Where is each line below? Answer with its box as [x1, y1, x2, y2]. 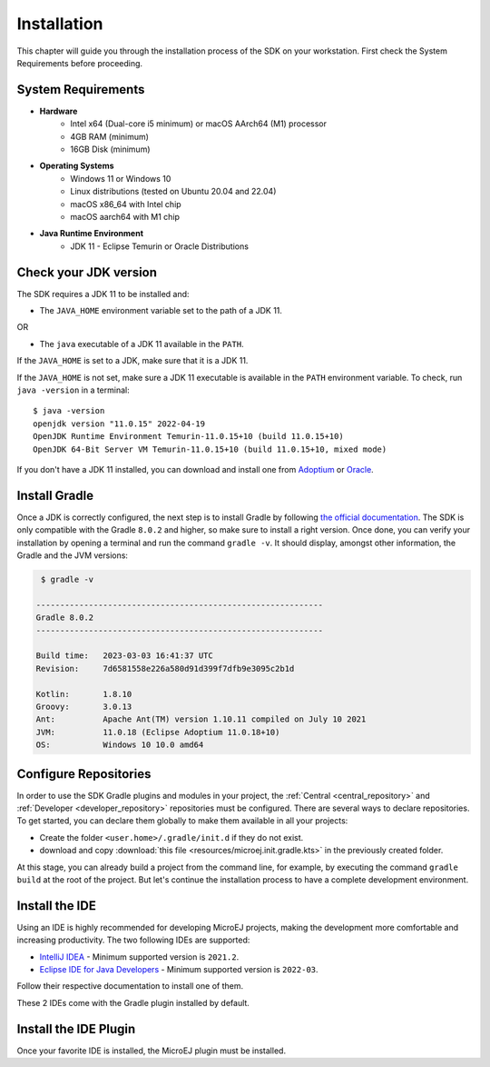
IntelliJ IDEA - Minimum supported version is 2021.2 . [39, 951, 240, 962]
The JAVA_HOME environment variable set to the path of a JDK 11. [39, 305, 283, 316]
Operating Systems [39, 160, 114, 172]
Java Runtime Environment [39, 228, 144, 239]
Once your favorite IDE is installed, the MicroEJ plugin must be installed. [16, 1045, 286, 1056]
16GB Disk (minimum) [70, 144, 151, 155]
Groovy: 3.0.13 [35, 701, 132, 712]
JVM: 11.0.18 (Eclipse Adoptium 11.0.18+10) [35, 727, 280, 737]
